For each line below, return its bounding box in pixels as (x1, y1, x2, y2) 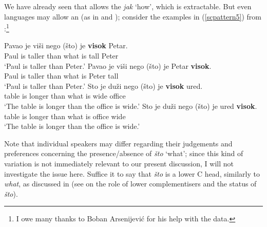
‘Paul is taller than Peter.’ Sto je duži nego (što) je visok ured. (4, 80, 203, 91)
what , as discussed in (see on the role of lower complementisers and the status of (4, 178, 257, 189)
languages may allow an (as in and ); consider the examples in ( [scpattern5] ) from (4, 11, 262, 22)
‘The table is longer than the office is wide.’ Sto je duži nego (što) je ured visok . (4, 101, 257, 111)
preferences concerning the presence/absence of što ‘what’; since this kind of (4, 148, 243, 159)
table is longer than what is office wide (4, 110, 126, 121)
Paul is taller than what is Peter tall (4, 70, 119, 81)
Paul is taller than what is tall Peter (4, 50, 119, 61)
